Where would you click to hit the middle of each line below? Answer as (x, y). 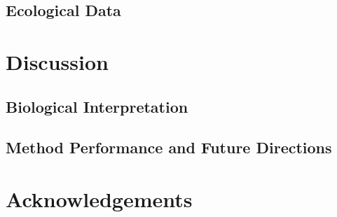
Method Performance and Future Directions (169, 147)
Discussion (57, 61)
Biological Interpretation (97, 106)
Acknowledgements (99, 198)
